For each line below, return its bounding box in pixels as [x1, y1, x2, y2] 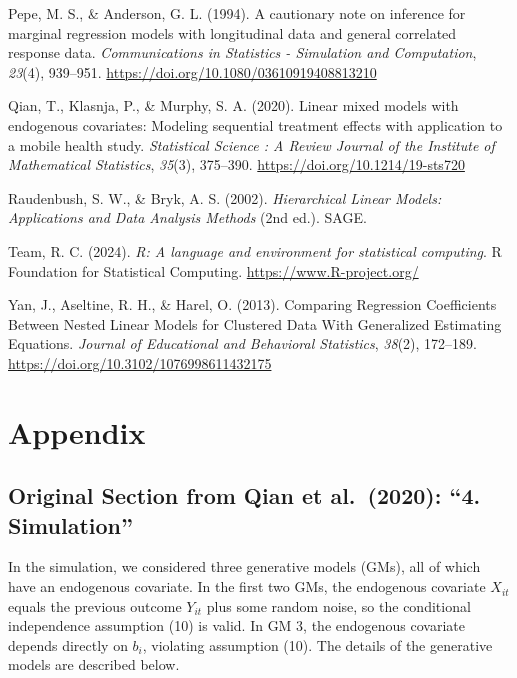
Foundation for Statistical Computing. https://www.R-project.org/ [8, 260, 419, 281]
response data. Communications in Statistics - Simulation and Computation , [8, 42, 477, 63]
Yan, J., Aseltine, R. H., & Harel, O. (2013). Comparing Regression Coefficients [8, 294, 497, 315]
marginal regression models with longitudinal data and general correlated [8, 22, 457, 43]
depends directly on [8, 634, 128, 655]
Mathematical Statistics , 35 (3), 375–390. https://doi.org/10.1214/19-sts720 [8, 154, 465, 175]
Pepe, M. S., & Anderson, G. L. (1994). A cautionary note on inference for [8, 3, 466, 23]
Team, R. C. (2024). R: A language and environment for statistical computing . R [8, 240, 502, 261]
